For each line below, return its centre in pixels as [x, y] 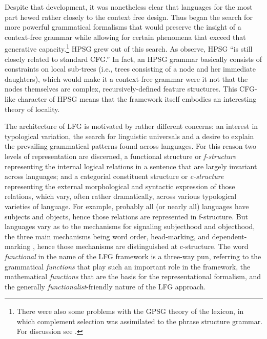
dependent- [229, 236]
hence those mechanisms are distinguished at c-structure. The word [143, 246]
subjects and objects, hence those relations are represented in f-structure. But [127, 216]
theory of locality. [32, 109]
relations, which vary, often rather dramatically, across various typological [121, 196]
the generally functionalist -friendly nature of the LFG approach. [105, 286]
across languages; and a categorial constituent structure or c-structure [114, 176]
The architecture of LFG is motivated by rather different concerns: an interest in [131, 126]
